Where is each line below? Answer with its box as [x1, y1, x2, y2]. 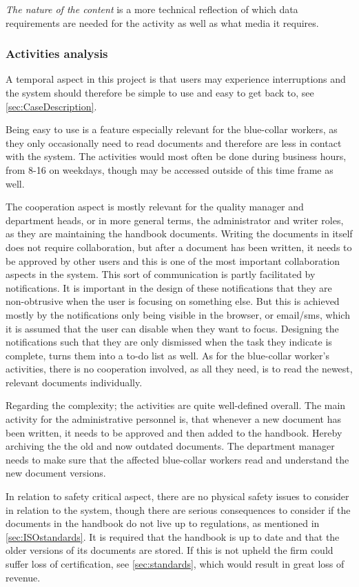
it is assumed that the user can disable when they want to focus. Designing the [6, 321, 339, 335]
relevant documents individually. [6, 375, 143, 389]
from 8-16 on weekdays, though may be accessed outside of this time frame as [6, 162, 334, 177]
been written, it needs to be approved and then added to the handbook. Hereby [6, 425, 342, 439]
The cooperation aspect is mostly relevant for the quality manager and [6, 199, 304, 214]
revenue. [6, 570, 41, 584]
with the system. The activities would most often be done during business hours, [6, 149, 347, 163]
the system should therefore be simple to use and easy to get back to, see [6, 86, 314, 99]
